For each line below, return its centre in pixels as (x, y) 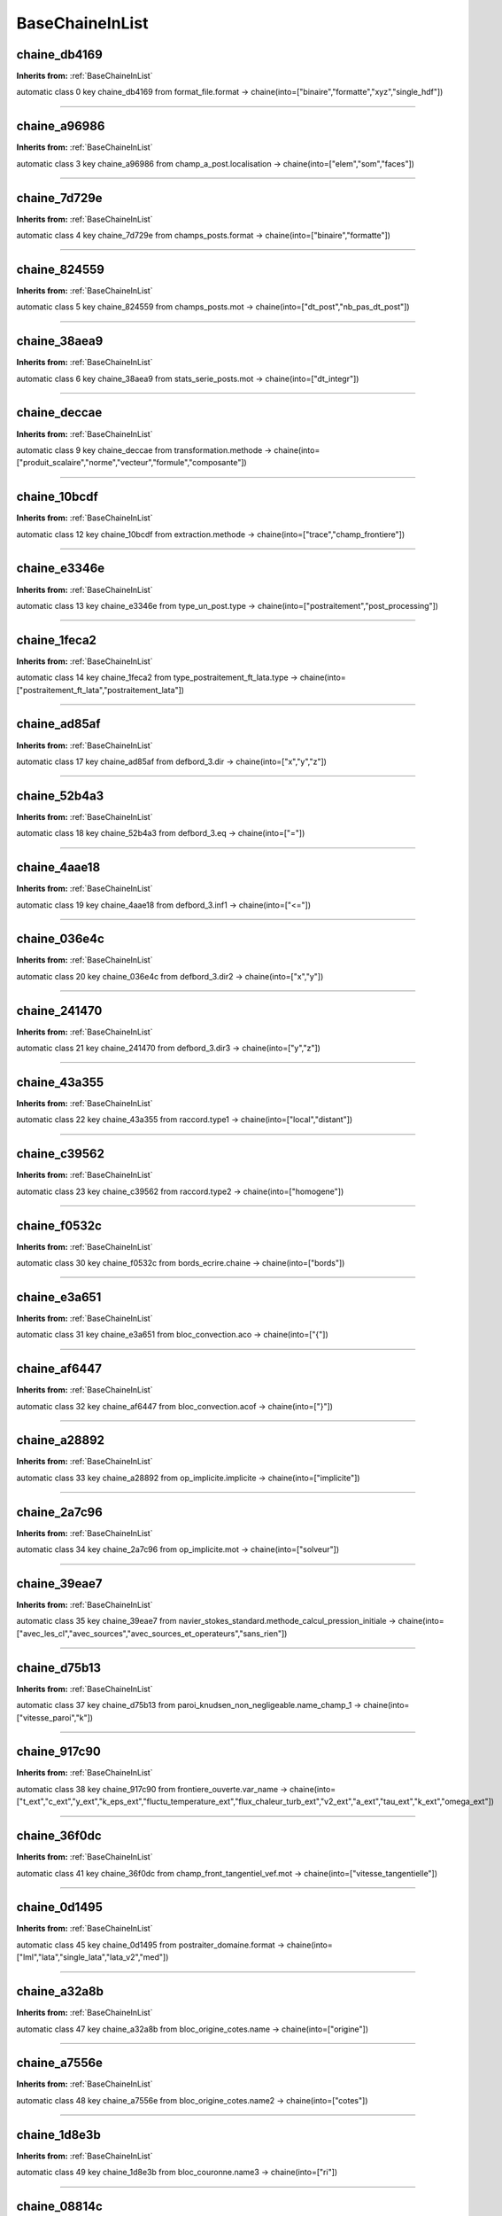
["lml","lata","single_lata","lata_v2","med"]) (93, 1957)
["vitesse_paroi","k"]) (54, 1717)
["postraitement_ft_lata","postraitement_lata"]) (100, 690)
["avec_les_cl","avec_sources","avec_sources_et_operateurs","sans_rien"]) (152, 1633)
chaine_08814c (60, 2206)
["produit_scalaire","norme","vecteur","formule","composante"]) (131, 463)
